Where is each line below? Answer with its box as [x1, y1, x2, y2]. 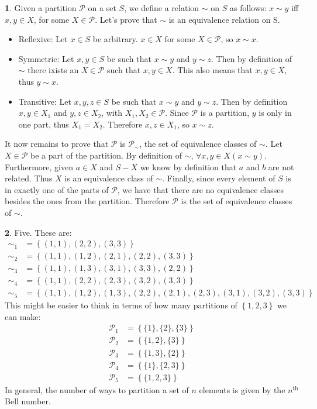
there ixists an [27, 64, 79, 76]
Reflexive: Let [18, 33, 68, 45]
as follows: [229, 2, 267, 13]
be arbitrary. [92, 33, 138, 45]
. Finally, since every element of [162, 172, 275, 184]
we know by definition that [140, 160, 237, 173]
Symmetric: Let [18, 52, 74, 64]
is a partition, [200, 106, 250, 119]
